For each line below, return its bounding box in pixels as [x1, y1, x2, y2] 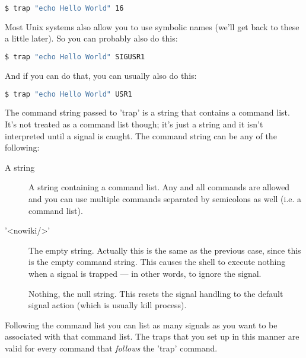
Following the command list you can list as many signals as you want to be [5, 318, 278, 331]
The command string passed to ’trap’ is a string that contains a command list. [5, 106, 290, 119]
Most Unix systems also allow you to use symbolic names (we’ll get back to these [5, 20, 299, 33]
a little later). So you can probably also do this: [5, 32, 178, 44]
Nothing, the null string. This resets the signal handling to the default [28, 287, 283, 299]
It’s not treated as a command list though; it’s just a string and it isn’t [5, 118, 263, 130]
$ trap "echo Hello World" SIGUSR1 [5, 53, 145, 62]
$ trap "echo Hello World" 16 [5, 4, 124, 12]
